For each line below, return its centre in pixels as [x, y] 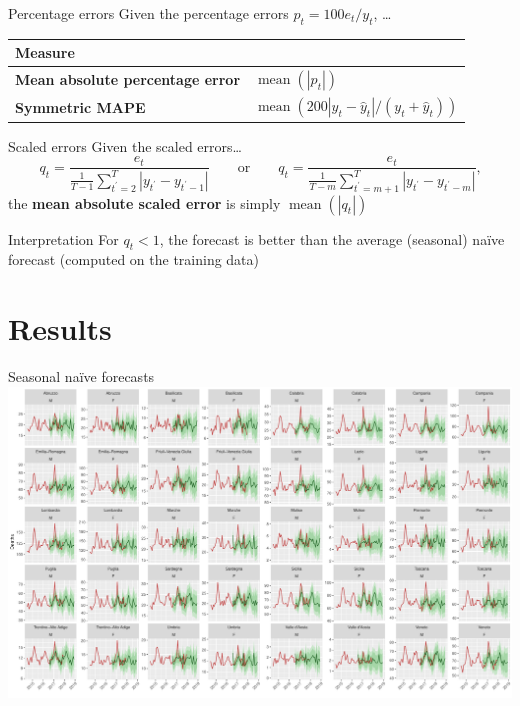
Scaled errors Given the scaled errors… [125, 145]
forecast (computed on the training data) [134, 259]
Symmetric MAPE [80, 106]
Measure [45, 52]
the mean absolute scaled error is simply [144, 202]
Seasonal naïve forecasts [81, 376]
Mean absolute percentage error [128, 79]
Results [60, 328]
